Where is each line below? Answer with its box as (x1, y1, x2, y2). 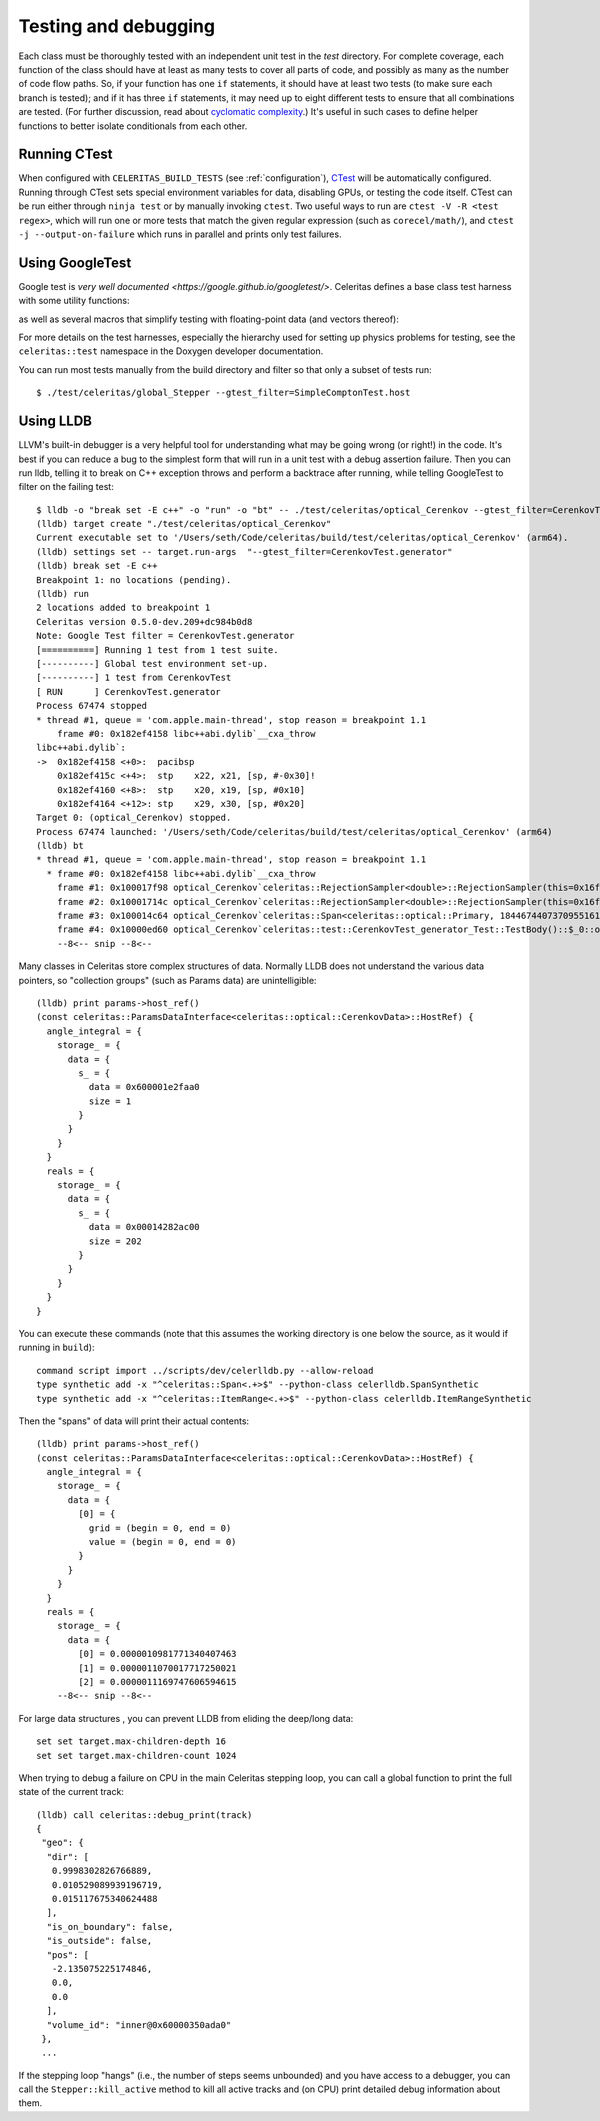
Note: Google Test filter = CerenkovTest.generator (36, 630, 295, 642)
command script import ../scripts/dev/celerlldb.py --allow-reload (36, 1365, 374, 1376)
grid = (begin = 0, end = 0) (88, 1522, 232, 1534)
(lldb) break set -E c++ (36, 560, 158, 572)
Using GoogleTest (18, 254, 132, 271)
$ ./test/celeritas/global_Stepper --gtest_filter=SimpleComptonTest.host (36, 387, 411, 399)
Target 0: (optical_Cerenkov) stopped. (36, 812, 232, 824)
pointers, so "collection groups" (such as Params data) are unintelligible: (18, 974, 317, 986)
